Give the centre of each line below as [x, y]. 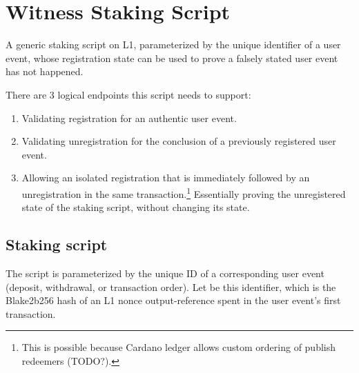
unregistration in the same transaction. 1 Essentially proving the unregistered [184, 192]
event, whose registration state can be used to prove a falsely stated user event [172, 58]
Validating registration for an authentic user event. [129, 118]
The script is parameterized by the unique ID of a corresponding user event [165, 273]
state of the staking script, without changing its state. [136, 207]
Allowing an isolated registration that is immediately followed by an [166, 178]
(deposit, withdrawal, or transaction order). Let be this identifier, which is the [171, 286]
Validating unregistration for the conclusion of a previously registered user [179, 141]
